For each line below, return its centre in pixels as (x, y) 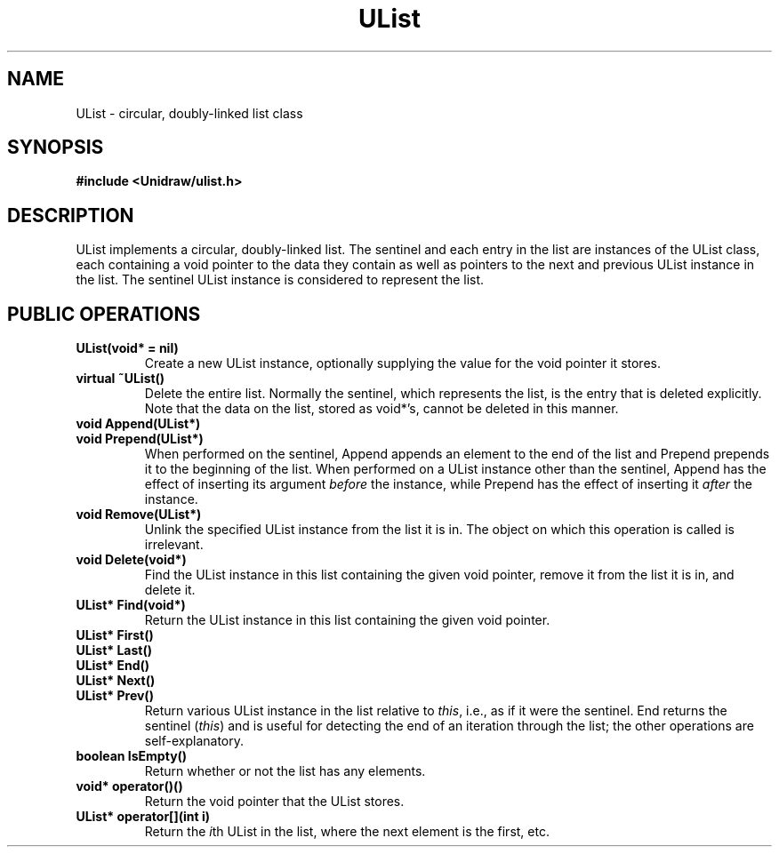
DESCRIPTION (71, 215)
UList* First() (115, 635)
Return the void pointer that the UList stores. (274, 802)
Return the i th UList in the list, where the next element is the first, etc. (347, 832)
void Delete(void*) (131, 560)
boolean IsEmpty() (132, 756)
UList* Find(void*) (131, 605)
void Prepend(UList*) (140, 439)
